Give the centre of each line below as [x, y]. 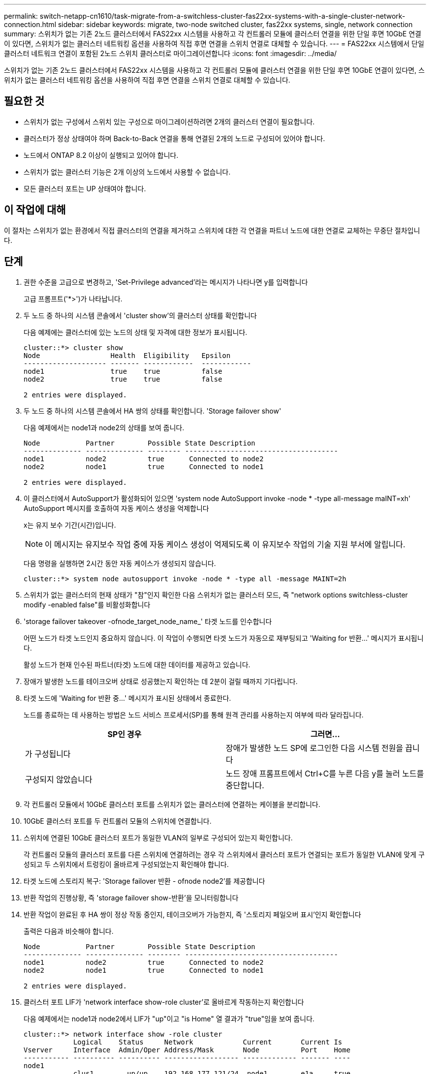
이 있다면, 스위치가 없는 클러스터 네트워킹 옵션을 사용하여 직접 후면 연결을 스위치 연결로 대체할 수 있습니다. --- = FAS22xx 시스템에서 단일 [214, 44]
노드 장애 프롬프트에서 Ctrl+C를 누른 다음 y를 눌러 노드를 [325, 773]
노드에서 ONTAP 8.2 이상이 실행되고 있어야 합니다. [101, 155]
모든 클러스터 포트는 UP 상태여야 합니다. [85, 188]
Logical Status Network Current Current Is [208, 1042]
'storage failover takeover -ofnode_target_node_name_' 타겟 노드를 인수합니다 [148, 621]
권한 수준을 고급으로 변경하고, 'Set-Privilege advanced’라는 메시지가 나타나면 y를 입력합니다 [166, 282]
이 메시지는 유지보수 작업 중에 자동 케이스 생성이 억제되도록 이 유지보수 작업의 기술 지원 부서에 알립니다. [225, 544]
